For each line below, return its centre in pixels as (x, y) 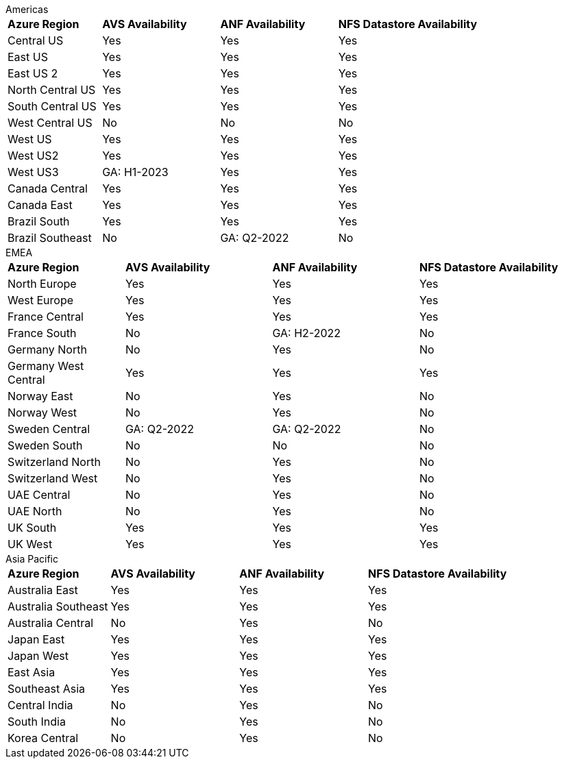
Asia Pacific (32, 559)
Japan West (38, 656)
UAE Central (39, 495)
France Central (46, 317)
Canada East (40, 205)
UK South (32, 528)
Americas (27, 9)
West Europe (41, 300)
